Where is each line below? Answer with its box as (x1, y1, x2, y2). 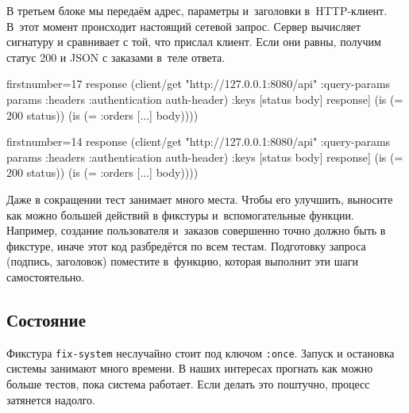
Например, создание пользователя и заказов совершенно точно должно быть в (6, 222, 386, 239)
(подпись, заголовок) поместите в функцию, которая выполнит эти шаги (6, 253, 358, 270)
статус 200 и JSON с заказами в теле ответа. (6, 48, 226, 65)
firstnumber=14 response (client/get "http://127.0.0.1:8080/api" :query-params (6, 133, 391, 150)
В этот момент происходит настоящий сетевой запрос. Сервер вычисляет (6, 17, 361, 34)
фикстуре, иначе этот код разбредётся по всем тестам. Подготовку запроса (6, 237, 366, 254)
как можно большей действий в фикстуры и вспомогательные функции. (6, 206, 354, 223)
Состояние (6, 307, 87, 331)
